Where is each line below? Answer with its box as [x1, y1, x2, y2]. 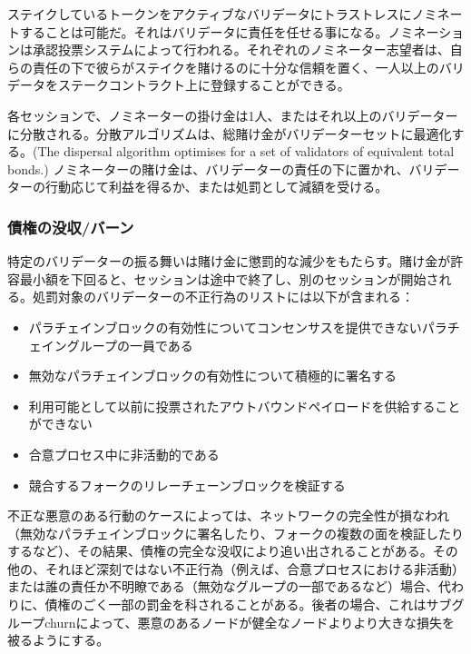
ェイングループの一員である [28, 335, 193, 354]
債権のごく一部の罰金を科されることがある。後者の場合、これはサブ [44, 595, 452, 614]
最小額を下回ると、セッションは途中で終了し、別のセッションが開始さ [19, 269, 439, 288]
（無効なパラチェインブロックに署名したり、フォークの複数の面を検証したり [7, 523, 465, 542]
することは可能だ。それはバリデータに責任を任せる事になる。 [19, 22, 388, 41]
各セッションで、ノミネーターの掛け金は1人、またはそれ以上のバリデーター [7, 105, 458, 124]
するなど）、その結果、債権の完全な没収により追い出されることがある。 [7, 541, 433, 560]
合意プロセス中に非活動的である [28, 444, 220, 463]
